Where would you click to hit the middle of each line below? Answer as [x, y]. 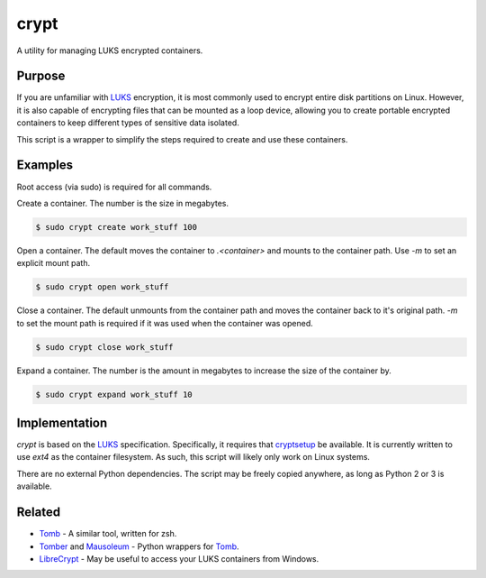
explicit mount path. [53, 263]
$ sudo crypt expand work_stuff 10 [114, 394]
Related [39, 513]
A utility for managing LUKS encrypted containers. [110, 50]
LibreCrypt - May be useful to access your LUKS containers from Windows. [179, 558]
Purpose [41, 76]
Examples [45, 165]
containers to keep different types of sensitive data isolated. [128, 123]
